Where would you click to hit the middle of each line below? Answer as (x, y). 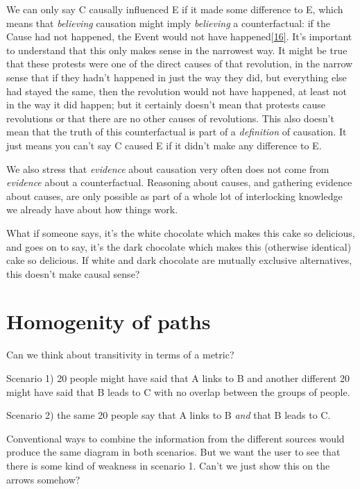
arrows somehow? (43, 479)
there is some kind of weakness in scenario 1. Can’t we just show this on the (168, 465)
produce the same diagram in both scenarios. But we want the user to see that (173, 452)
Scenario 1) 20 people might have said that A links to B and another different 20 (178, 378)
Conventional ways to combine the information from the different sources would (175, 438)
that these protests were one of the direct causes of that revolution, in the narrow (180, 64)
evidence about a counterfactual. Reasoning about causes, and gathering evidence (179, 182)
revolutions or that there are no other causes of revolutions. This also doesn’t (170, 118)
